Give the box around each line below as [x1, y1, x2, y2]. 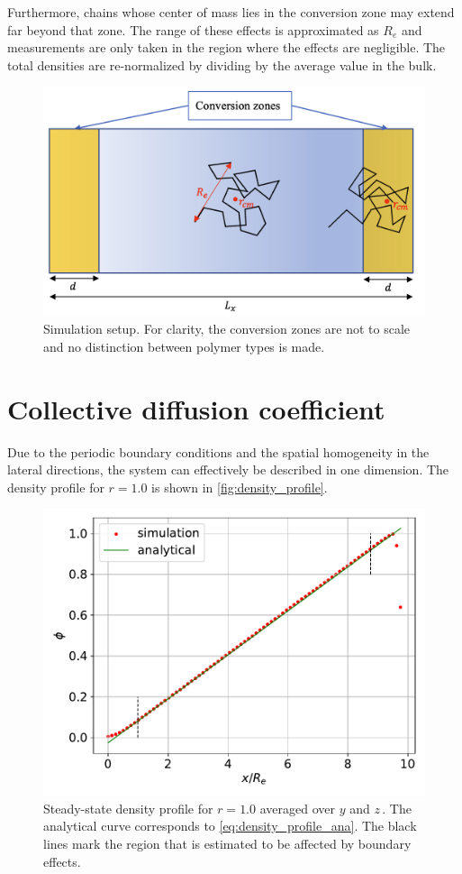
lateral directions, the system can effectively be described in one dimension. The [7, 460, 449, 479]
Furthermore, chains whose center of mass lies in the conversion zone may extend [7, 3, 455, 21]
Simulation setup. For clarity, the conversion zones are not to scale [43, 319, 411, 338]
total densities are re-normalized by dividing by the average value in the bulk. [7, 55, 437, 74]
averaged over [259, 798, 335, 817]
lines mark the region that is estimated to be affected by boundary [43, 834, 412, 853]
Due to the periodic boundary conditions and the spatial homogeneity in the [7, 442, 430, 461]
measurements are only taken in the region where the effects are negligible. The [7, 38, 446, 57]
